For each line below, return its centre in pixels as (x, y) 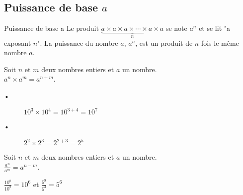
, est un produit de (164, 43)
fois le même (220, 43)
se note (176, 28)
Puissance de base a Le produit (51, 28)
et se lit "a (214, 28)
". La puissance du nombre (78, 43)
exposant (18, 43)
